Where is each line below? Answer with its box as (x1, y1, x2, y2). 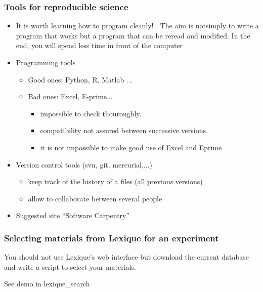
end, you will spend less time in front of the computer (16, 40, 183, 51)
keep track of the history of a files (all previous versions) (28, 176, 203, 187)
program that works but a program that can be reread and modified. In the (16, 30, 250, 40)
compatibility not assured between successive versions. (40, 125, 208, 136)
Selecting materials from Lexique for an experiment (4, 231, 219, 244)
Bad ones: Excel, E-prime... (28, 91, 113, 102)
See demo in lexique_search (4, 278, 90, 289)
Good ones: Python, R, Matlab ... (28, 74, 133, 85)
